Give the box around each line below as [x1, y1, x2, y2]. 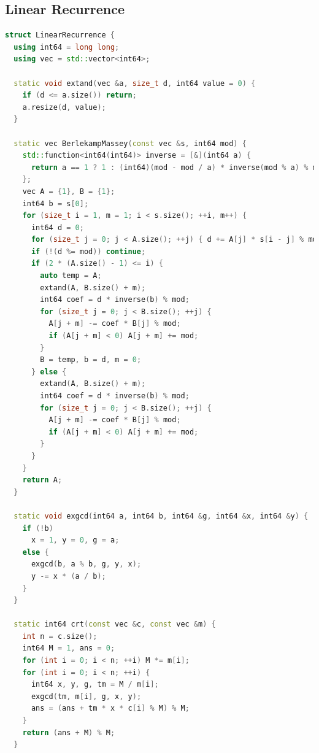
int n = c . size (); [22, 631, 98, 641]
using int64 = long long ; [13, 42, 120, 52]
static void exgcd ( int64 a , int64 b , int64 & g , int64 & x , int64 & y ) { [13, 511, 309, 520]
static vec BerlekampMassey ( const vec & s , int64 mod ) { [13, 139, 247, 148]
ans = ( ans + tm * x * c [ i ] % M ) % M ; [31, 704, 190, 713]
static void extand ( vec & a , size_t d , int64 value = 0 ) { [13, 79, 256, 88]
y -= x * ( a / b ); [31, 571, 106, 581]
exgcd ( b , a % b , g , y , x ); [31, 560, 142, 569]
